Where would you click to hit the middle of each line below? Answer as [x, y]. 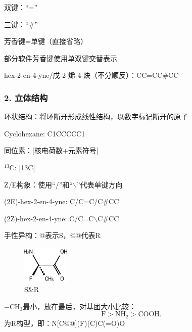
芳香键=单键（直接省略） [46, 41]
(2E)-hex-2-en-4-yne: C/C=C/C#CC [62, 201]
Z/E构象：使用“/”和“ [38, 184]
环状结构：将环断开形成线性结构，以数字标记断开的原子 [96, 116]
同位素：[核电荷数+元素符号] [51, 150]
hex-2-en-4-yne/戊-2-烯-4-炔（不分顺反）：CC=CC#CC [91, 75]
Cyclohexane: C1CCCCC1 [45, 133]
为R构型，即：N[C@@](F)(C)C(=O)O [65, 323]
